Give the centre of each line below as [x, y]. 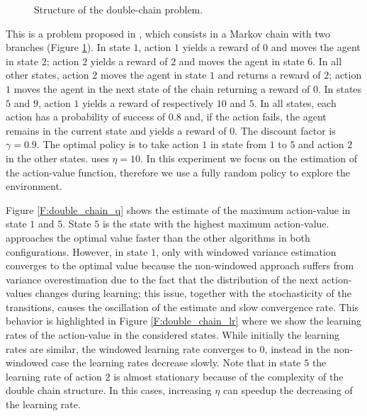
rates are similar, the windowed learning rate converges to [131, 348]
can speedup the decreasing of [288, 390]
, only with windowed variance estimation [246, 251]
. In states [340, 88]
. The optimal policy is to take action [118, 144]
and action [321, 144]
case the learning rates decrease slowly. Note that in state [176, 362]
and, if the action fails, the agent [255, 117]
